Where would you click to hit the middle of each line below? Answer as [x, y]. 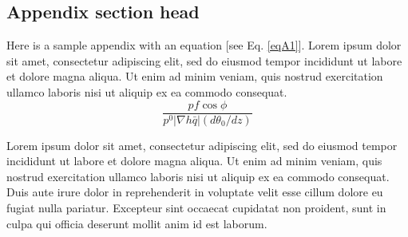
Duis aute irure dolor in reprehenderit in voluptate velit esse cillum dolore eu [195, 192]
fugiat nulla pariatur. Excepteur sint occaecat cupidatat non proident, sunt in [196, 208]
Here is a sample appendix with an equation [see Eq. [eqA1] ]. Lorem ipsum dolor [204, 45]
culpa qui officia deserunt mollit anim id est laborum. [137, 223]
